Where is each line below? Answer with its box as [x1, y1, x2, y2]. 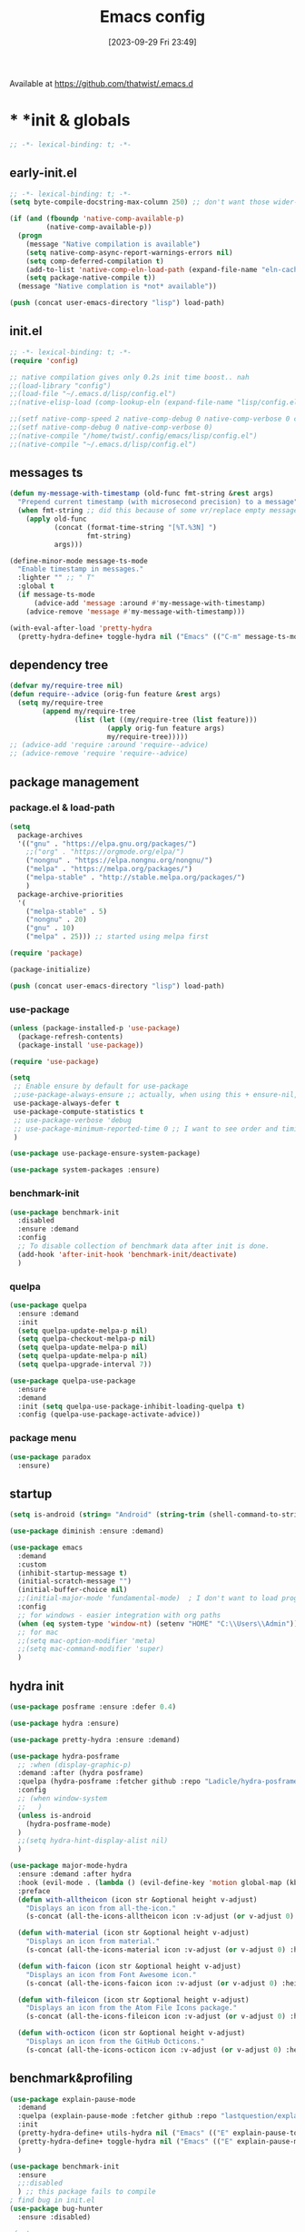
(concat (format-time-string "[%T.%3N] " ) [54, 522, 218, 532]
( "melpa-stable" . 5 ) [25, 907, 107, 916]
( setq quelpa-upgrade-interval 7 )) [17, 1360, 152, 1369]
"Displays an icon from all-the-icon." [25, 1903, 177, 1912]
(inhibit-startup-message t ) [17, 1568, 128, 1578]
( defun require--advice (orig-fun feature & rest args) [9, 690, 221, 699]
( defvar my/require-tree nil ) [9, 681, 124, 691]
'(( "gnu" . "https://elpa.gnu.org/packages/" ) [17, 839, 197, 848]
